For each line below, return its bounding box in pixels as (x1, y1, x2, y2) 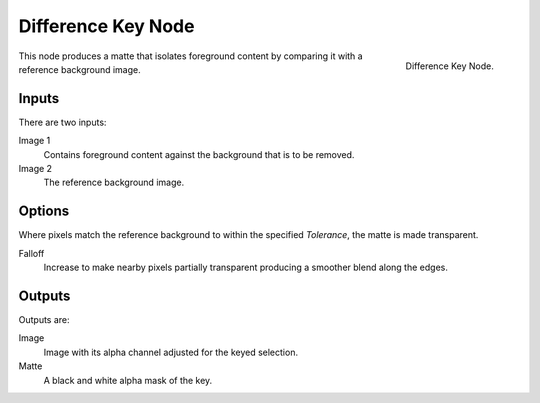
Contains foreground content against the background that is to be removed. (43, 148, 355, 160)
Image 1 (18, 135, 51, 147)
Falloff (18, 247, 45, 259)
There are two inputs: (18, 116, 107, 128)
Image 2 (18, 163, 53, 175)
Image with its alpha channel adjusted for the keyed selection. (43, 346, 299, 358)
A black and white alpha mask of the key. (43, 374, 213, 386)
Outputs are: (18, 314, 70, 325)
